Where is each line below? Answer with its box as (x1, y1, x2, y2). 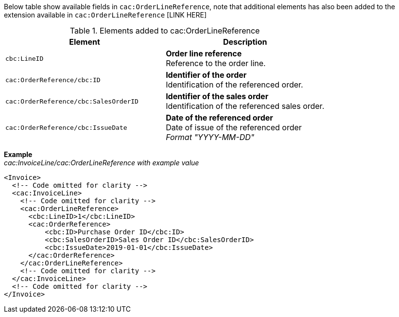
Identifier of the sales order (166, 91, 269, 101)
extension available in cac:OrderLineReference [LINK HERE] (4, 11, 207, 19)
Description (223, 37, 267, 47)
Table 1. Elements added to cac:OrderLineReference (69, 26, 260, 35)
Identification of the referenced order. (166, 80, 303, 89)
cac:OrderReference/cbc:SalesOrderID (5, 97, 139, 105)
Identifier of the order (166, 70, 247, 80)
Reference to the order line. (166, 58, 266, 68)
